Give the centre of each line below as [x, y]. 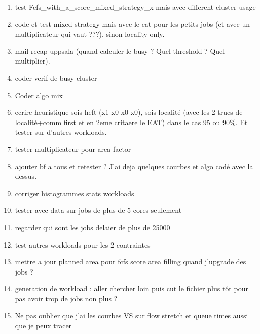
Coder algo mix [39, 95]
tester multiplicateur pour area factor [73, 149]
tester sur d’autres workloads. [61, 132]
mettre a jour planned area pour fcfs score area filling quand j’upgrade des [131, 262]
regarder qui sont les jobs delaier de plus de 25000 [92, 227]
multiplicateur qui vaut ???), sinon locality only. [90, 34]
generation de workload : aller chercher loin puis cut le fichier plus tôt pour [132, 289]
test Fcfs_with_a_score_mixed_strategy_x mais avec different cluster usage [135, 7]
